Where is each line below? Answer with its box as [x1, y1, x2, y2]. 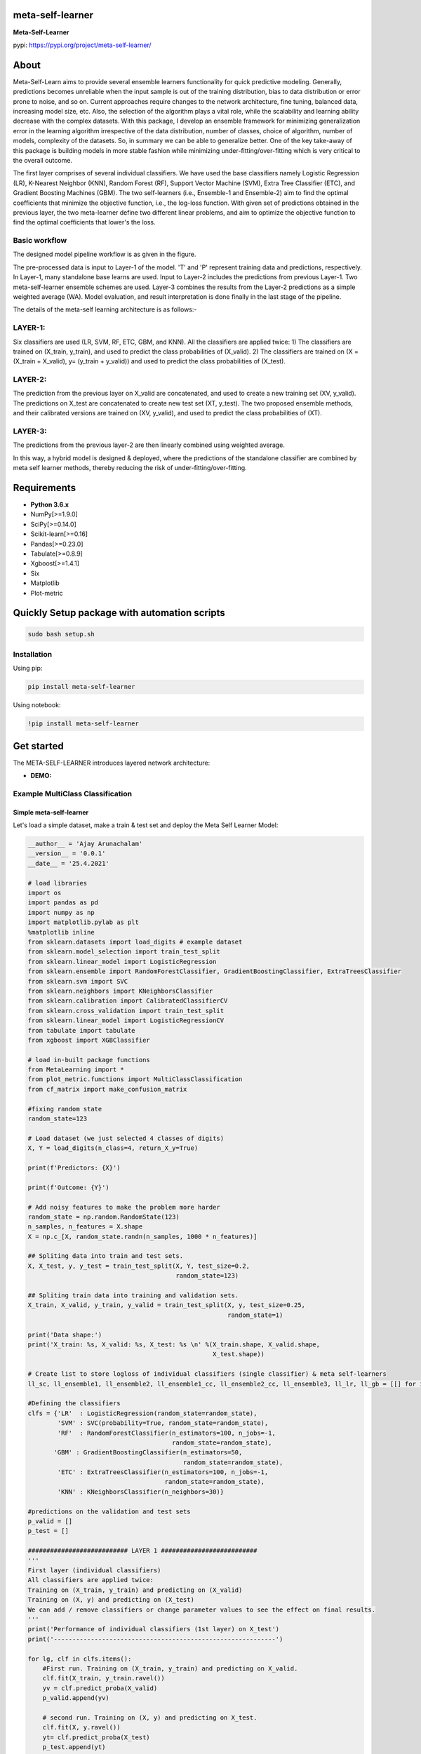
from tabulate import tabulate [27, 1026, 136, 1034]
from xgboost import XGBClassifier [27, 1036, 150, 1044]
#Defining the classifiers [27, 1400, 121, 1407]
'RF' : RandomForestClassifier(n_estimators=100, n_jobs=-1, [57, 1428, 276, 1437]
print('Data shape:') [27, 1330, 102, 1339]
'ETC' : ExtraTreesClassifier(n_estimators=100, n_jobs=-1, [57, 1468, 269, 1476]
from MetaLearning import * [27, 1066, 124, 1073]
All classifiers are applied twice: [27, 1576, 154, 1584]
